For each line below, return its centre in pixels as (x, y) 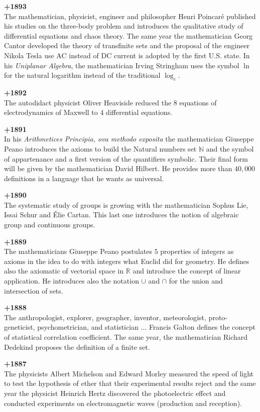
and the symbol (230, 148)
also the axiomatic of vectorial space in (64, 271)
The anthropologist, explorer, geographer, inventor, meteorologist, (105, 317)
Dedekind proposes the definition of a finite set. (77, 347)
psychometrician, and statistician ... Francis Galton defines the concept (146, 327)
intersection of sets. (34, 290)
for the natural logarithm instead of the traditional (82, 75)
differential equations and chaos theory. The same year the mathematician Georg (128, 35)
